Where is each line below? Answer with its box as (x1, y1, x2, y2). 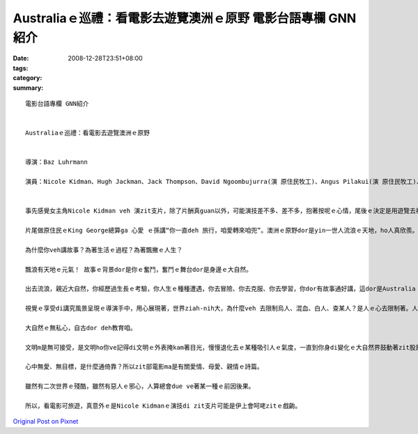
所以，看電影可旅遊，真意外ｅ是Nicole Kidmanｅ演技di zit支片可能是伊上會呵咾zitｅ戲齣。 (25, 402, 302, 410)
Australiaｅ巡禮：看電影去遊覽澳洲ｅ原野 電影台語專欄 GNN (13, 10, 357, 26)
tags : (13, 63, 29, 72)
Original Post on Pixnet (13, 417, 79, 426)
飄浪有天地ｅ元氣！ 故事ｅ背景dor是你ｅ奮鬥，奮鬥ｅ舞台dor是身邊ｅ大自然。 (25, 265, 252, 273)
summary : (13, 84, 44, 92)
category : (13, 74, 42, 82)
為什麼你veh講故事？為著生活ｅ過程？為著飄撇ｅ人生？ (25, 246, 183, 254)
